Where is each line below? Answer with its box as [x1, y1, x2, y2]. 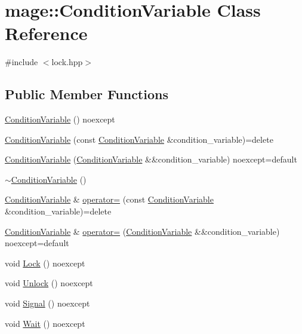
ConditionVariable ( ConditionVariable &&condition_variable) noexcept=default [5, 153, 297, 166]
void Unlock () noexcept [5, 277, 93, 289]
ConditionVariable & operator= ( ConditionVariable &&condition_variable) [5, 225, 280, 237]
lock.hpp [51, 56, 83, 68]
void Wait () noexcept [5, 317, 85, 329]
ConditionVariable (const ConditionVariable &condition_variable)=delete [5, 133, 273, 145]
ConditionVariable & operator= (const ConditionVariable [5, 193, 214, 206]
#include [5, 56, 38, 68]
